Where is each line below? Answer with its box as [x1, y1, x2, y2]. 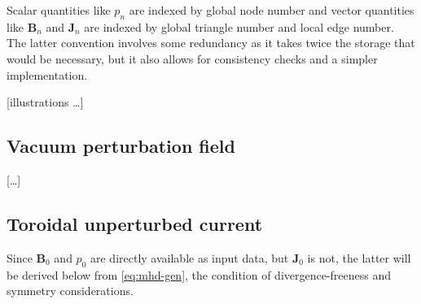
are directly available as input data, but [90, 249, 289, 266]
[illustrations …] [7, 93, 84, 111]
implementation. [7, 66, 88, 83]
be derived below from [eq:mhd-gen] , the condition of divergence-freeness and [7, 266, 392, 283]
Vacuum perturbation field [7, 133, 235, 159]
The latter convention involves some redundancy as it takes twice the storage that [7, 34, 415, 51]
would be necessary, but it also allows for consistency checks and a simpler [7, 50, 378, 67]
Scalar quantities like [7, 2, 111, 18]
